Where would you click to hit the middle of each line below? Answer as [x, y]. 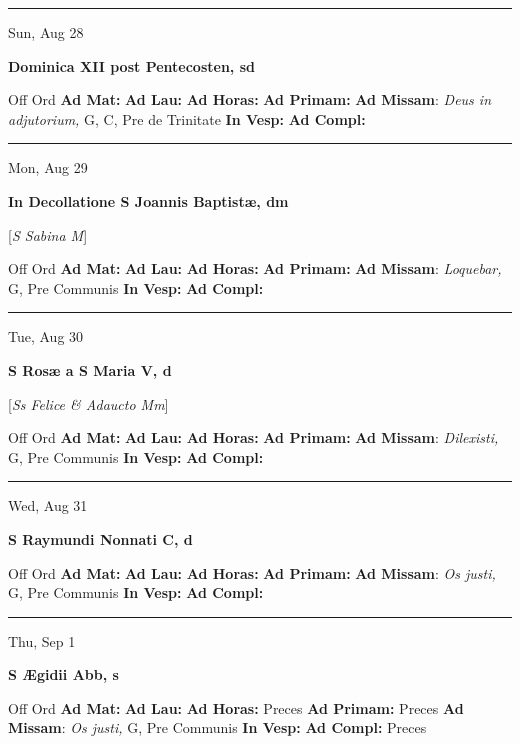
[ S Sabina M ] [48, 234]
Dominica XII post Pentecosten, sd [131, 65]
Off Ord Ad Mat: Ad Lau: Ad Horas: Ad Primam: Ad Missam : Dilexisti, [253, 437]
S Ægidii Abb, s [63, 674]
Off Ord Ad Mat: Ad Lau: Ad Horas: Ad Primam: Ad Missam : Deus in [250, 99]
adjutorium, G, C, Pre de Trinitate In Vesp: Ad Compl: [187, 118]
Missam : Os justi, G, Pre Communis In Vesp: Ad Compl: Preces [217, 727]
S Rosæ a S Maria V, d [90, 369]
